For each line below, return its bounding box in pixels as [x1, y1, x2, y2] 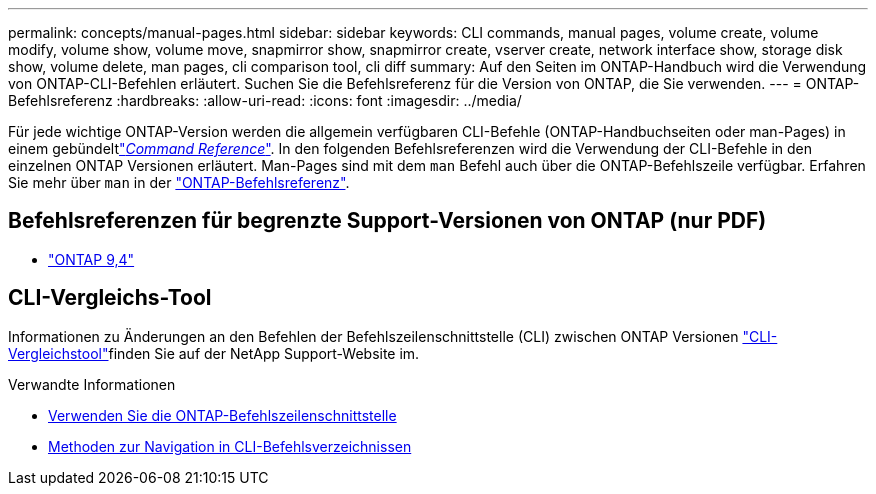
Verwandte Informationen [8, 375, 176, 393]
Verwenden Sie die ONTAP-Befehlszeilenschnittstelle [48, 406, 397, 424]
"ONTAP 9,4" [48, 250, 135, 268]
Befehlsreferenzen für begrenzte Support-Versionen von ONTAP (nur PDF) [8, 208, 767, 234]
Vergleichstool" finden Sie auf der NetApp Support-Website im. [8, 344, 420, 362]
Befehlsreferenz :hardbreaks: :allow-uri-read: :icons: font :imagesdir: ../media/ [8, 92, 522, 109]
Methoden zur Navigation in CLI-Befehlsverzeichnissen [48, 437, 412, 455]
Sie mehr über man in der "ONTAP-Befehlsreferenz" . [8, 174, 350, 191]
